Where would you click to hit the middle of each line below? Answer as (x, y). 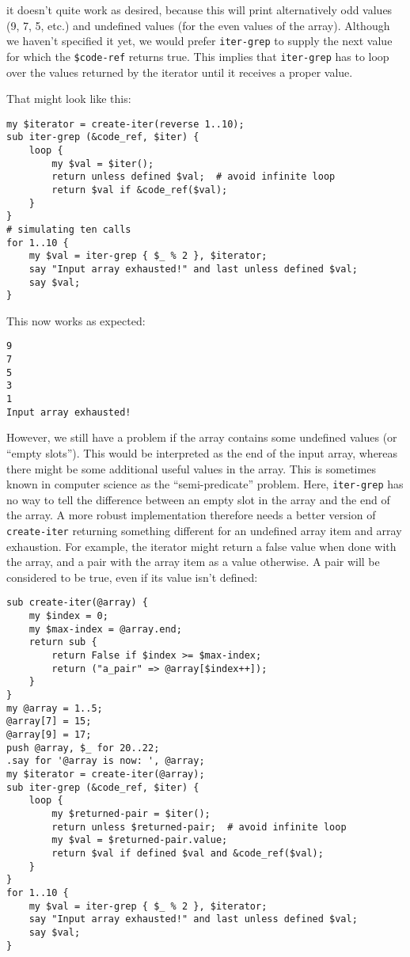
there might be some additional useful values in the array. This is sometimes (191, 468)
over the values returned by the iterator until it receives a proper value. (180, 72)
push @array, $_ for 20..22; (83, 748)
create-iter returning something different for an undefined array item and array (204, 531)
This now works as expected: (76, 320)
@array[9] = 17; (49, 735)
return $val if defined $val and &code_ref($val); (188, 853)
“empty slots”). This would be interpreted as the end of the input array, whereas (202, 453)
